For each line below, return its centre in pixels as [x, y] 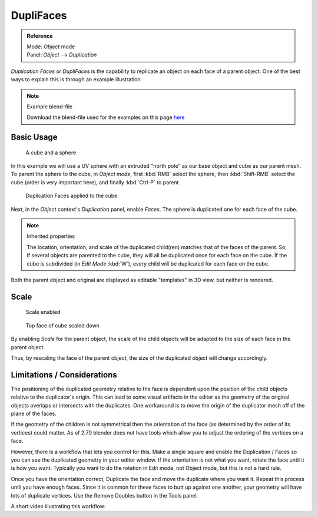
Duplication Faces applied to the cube [72, 196]
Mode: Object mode [51, 47]
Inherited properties [51, 236]
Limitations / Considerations [64, 375]
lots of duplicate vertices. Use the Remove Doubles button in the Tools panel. [105, 495]
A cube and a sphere [51, 153]
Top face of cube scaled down [63, 325]
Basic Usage [34, 137]
